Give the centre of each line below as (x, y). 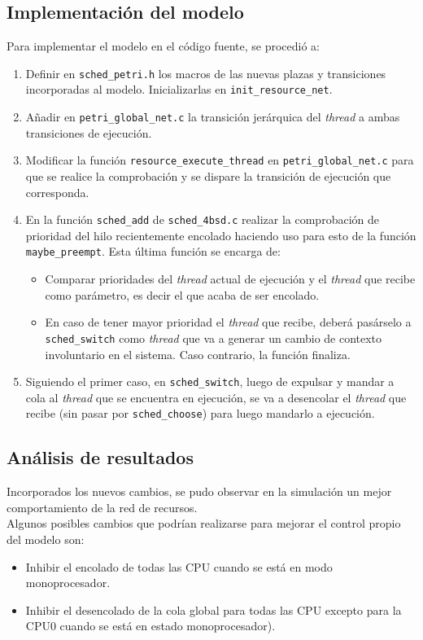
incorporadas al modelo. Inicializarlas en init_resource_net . (179, 89)
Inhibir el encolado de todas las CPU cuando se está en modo (179, 566)
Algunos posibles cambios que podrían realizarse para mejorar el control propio (204, 523)
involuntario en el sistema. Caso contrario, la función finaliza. (198, 354)
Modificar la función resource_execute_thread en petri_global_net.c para (220, 160)
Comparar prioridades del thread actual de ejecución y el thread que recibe (230, 279)
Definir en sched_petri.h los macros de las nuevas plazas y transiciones (206, 73)
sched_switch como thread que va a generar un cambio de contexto (214, 338)
